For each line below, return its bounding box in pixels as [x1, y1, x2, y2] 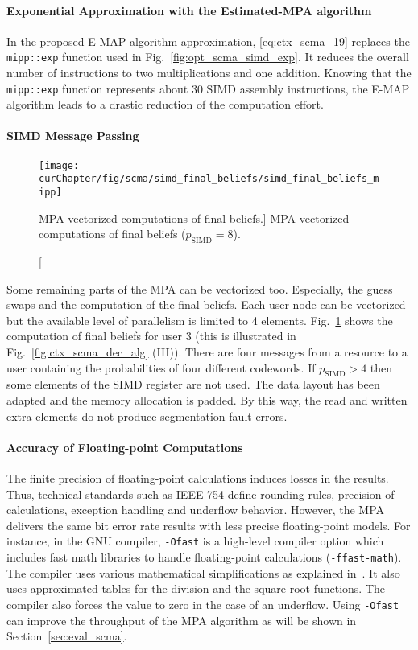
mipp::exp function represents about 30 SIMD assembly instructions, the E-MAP [6, 80, 410, 97]
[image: [39, 159, 80, 171]
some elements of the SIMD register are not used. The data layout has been [6, 376, 380, 393]
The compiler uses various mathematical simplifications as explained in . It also [6, 564, 400, 581]
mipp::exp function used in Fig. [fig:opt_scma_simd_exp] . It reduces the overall [6, 48, 409, 65]
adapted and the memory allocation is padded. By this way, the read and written [6, 392, 408, 408]
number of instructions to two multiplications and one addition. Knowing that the [6, 64, 412, 81]
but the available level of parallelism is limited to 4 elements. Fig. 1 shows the [6, 311, 393, 328]
